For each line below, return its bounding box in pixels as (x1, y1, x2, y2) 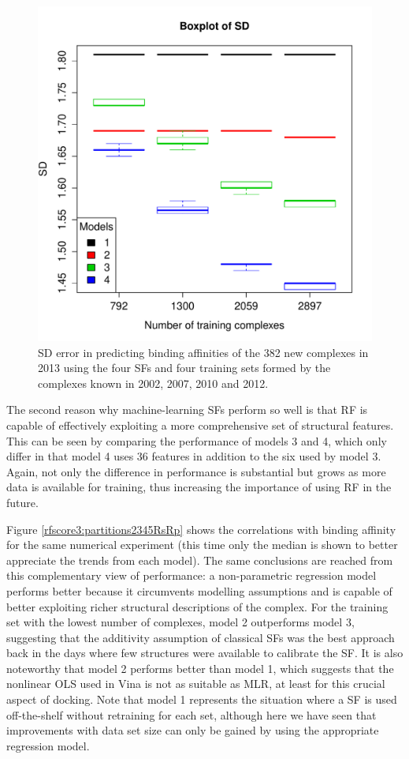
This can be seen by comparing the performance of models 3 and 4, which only (6, 432, 387, 449)
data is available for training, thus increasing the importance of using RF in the (6, 479, 392, 495)
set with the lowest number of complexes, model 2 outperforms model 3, (6, 614, 355, 630)
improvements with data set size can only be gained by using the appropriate (6, 722, 379, 738)
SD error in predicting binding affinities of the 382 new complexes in (38, 344, 369, 360)
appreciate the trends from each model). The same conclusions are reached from (6, 551, 393, 568)
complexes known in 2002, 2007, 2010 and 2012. (38, 374, 269, 391)
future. (6, 494, 39, 510)
